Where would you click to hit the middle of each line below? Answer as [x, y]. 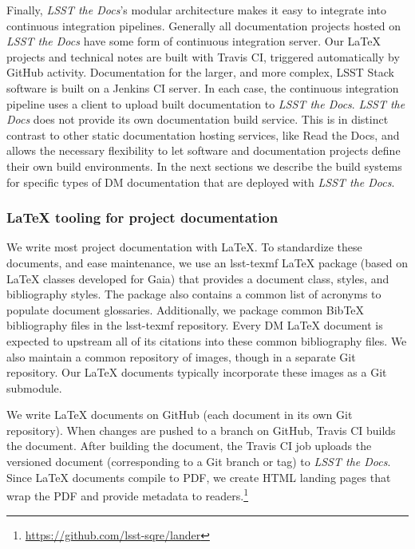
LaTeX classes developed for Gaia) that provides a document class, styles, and [198, 278]
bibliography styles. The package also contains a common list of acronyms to [194, 294]
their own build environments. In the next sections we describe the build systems [204, 166]
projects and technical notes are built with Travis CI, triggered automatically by [203, 56]
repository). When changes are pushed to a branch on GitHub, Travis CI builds [201, 430]
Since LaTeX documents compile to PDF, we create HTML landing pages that [199, 477]
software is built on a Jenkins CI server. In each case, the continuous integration [203, 87]
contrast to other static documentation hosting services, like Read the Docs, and [203, 134]
